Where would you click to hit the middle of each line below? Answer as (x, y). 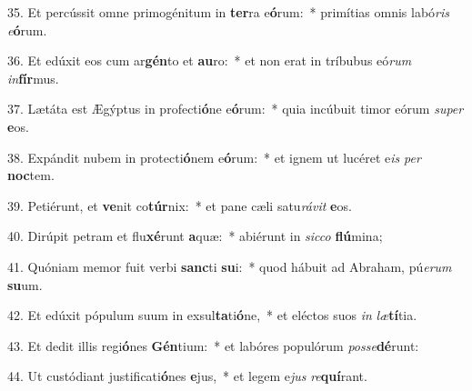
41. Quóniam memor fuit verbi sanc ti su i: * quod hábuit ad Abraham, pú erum (230, 266)
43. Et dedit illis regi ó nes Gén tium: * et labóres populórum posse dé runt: (213, 345)
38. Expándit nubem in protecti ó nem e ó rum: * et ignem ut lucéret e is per (214, 157)
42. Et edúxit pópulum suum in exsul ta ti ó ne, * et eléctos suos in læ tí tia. (212, 315)
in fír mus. (33, 78)
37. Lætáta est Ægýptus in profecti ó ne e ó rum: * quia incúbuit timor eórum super (236, 109)
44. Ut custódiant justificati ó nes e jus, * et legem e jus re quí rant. (187, 376)
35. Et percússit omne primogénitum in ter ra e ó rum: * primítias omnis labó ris (229, 12)
